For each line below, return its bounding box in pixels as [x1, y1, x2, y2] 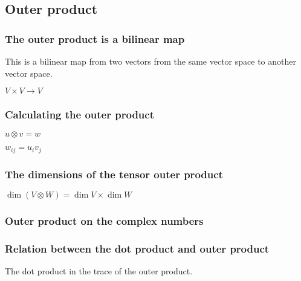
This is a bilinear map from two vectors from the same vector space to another [5, 55, 296, 67]
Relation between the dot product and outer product [5, 241, 270, 256]
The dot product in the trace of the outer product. [5, 265, 193, 277]
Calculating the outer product [5, 107, 154, 122]
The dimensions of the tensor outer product [5, 166, 223, 181]
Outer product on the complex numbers [5, 213, 204, 228]
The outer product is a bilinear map [5, 31, 185, 46]
